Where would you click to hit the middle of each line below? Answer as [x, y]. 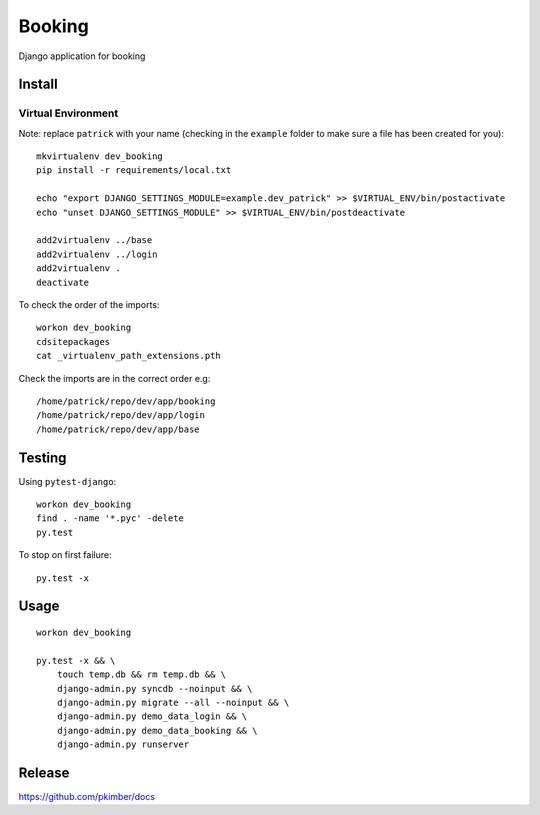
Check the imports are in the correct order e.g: [114, 378]
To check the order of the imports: [89, 304]
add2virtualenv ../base [94, 240]
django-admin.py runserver [123, 744]
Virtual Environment [68, 113]
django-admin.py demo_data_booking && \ [157, 730]
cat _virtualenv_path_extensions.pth [129, 356]
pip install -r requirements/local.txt [134, 170]
